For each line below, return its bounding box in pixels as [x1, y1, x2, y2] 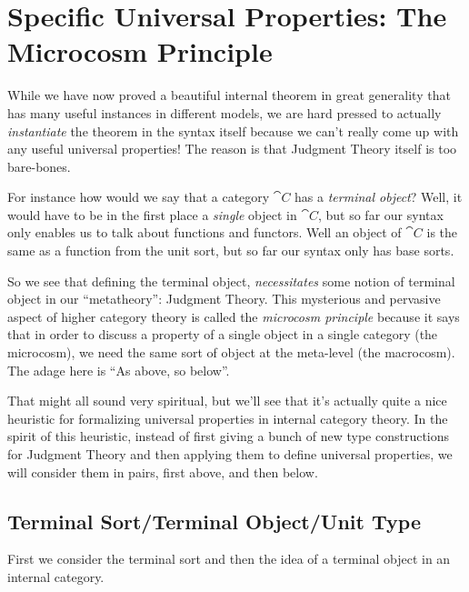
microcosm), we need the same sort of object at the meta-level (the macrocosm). [7, 343, 455, 362]
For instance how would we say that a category [7, 187, 270, 206]
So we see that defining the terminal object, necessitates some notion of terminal [7, 271, 455, 290]
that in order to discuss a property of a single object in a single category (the [7, 325, 438, 344]
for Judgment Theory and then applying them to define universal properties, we [7, 445, 453, 463]
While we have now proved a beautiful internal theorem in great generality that [7, 85, 451, 105]
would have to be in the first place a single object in [7, 205, 297, 224]
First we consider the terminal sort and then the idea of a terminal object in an [7, 549, 451, 568]
